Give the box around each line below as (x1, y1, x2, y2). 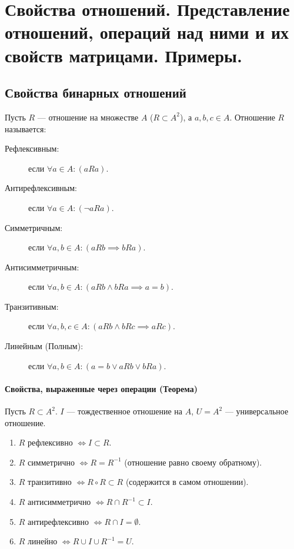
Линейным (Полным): (5, 340, 83, 352)
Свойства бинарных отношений (5, 83, 186, 102)
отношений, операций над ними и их (5, 20, 289, 44)
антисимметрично (28, 496, 91, 508)
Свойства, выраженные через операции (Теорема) (5, 382, 198, 394)
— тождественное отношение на (66, 405, 183, 417)
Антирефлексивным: (5, 182, 77, 194)
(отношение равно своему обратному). (124, 456, 262, 468)
